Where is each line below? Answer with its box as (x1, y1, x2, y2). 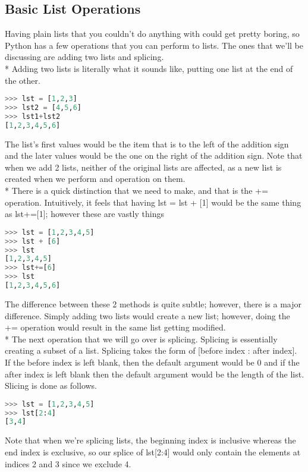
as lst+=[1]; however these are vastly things (5, 207, 164, 220)
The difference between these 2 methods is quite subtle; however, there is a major (5, 297, 302, 310)
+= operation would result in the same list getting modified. (5, 321, 226, 333)
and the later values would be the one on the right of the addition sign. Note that (5, 149, 303, 162)
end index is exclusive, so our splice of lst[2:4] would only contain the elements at (5, 445, 301, 458)
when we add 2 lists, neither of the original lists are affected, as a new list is (5, 161, 282, 173)
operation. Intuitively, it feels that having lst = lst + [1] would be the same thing (5, 196, 301, 208)
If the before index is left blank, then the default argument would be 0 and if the (5, 355, 300, 368)
